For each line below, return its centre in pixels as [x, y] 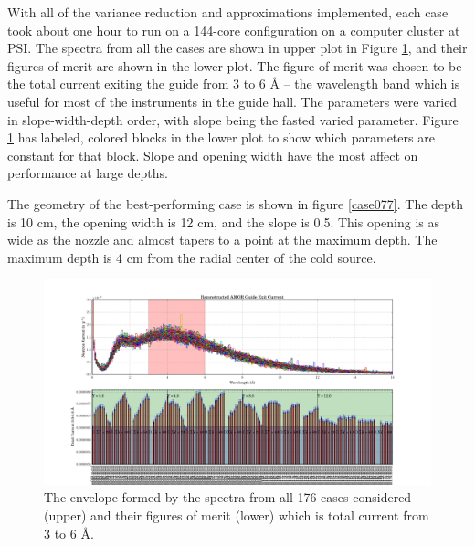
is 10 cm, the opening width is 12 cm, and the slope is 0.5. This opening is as [224, 221]
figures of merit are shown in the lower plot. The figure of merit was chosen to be [235, 65]
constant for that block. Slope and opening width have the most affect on [213, 155]
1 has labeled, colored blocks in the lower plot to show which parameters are [221, 137]
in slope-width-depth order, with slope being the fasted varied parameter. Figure [233, 119]
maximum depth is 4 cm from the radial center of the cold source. [192, 257]
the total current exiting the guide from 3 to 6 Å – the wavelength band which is [234, 84]
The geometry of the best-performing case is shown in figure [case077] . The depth [236, 203]
